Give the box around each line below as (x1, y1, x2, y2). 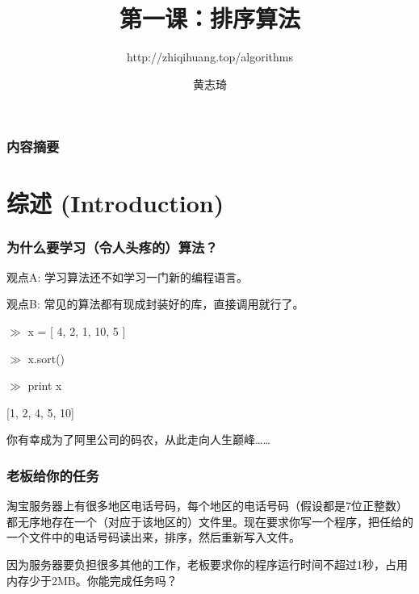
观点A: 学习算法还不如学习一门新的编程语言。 (6, 268, 249, 285)
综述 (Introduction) (6, 186, 224, 220)
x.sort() (27, 349, 65, 366)
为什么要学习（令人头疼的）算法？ (6, 236, 218, 257)
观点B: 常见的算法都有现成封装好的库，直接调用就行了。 (6, 295, 304, 312)
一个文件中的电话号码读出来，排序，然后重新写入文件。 (6, 529, 300, 546)
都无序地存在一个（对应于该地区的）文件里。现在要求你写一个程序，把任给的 (6, 512, 413, 529)
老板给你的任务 (6, 465, 99, 485)
